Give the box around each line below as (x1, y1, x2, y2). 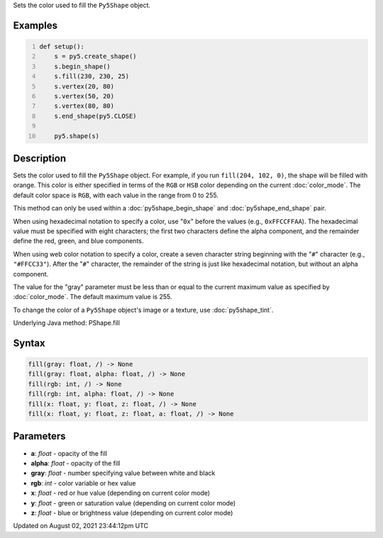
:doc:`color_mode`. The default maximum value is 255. (13, 293, 172, 301)
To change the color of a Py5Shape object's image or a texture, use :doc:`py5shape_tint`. (13, 306, 274, 314)
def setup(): (39, 43, 85, 50)
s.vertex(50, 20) (54, 92, 115, 100)
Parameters (13, 430, 66, 442)
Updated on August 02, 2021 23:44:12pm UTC (13, 522, 149, 530)
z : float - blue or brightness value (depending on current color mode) (30, 508, 233, 517)
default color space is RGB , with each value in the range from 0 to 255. (13, 191, 219, 199)
